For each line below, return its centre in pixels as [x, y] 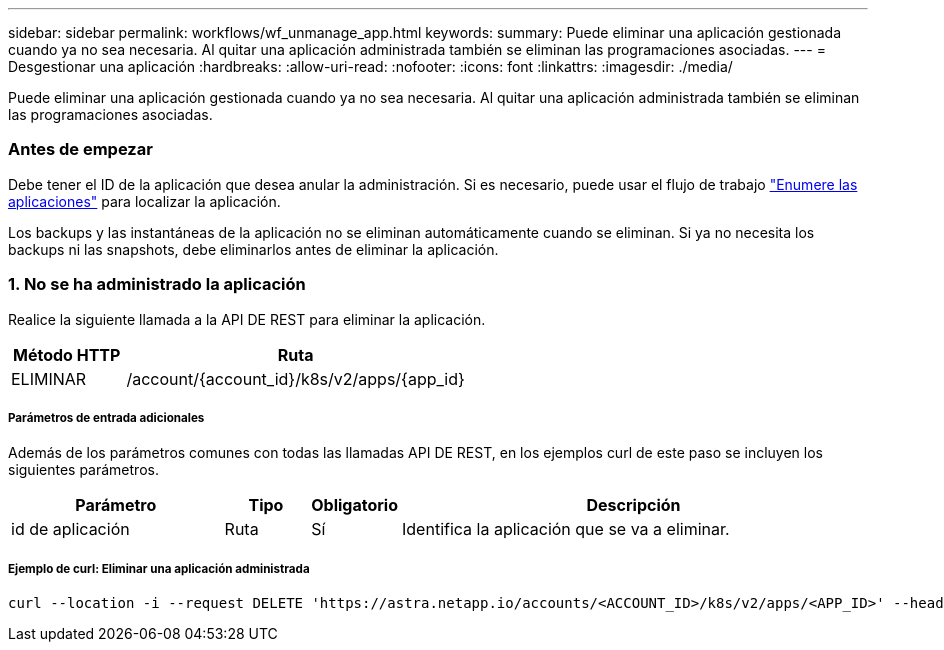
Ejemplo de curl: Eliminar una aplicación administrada [159, 568]
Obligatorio [355, 505]
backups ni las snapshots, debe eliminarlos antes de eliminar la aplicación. [253, 249]
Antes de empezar [80, 149]
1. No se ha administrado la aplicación [157, 284]
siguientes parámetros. [83, 470]
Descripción [633, 505]
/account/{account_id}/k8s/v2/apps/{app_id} [295, 378]
